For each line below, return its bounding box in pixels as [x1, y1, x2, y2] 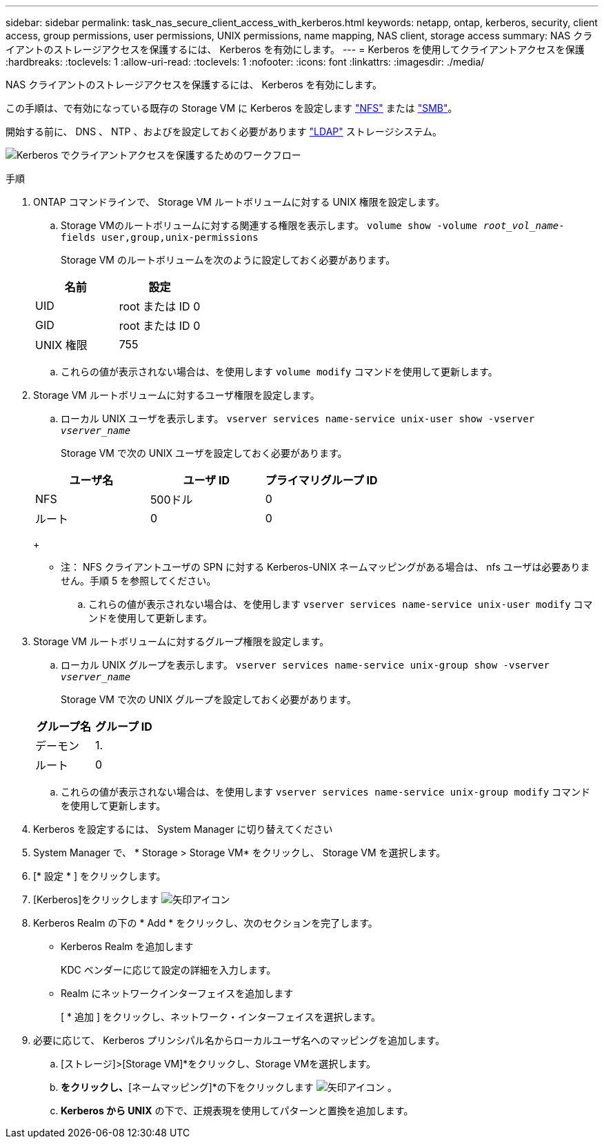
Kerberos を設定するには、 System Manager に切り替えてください [33, 823, 333, 835]
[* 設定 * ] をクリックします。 [33, 870, 166, 882]
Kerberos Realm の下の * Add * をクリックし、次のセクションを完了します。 [33, 917, 378, 929]
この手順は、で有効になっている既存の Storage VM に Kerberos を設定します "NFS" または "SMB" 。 [6, 102, 458, 114]
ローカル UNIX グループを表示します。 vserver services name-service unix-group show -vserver [61, 659, 550, 671]
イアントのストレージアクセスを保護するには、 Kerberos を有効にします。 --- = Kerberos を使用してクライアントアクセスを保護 [6, 43, 585, 55]
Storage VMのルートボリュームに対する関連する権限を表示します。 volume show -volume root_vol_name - [61, 219, 565, 231]
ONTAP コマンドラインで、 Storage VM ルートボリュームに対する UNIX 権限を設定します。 [33, 196, 445, 208]
